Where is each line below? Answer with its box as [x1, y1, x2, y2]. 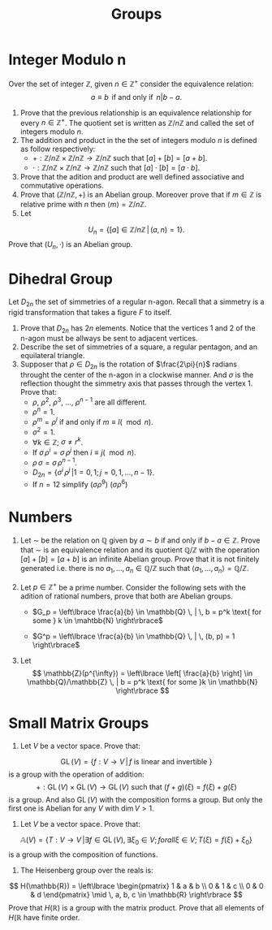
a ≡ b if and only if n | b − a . [90, 92, 183, 102]
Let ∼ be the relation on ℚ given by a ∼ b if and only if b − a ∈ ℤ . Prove [19, 535, 261, 545]
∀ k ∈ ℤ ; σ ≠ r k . [32, 435, 84, 447]
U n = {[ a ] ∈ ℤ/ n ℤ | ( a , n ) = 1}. [88, 225, 185, 236]
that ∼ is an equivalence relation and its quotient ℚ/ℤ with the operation [19, 545, 260, 555]
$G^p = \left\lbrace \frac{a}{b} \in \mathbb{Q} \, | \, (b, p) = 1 [32, 631, 235, 642]
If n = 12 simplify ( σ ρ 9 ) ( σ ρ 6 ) [32, 478, 128, 489]
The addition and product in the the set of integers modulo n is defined [19, 136, 257, 145]
